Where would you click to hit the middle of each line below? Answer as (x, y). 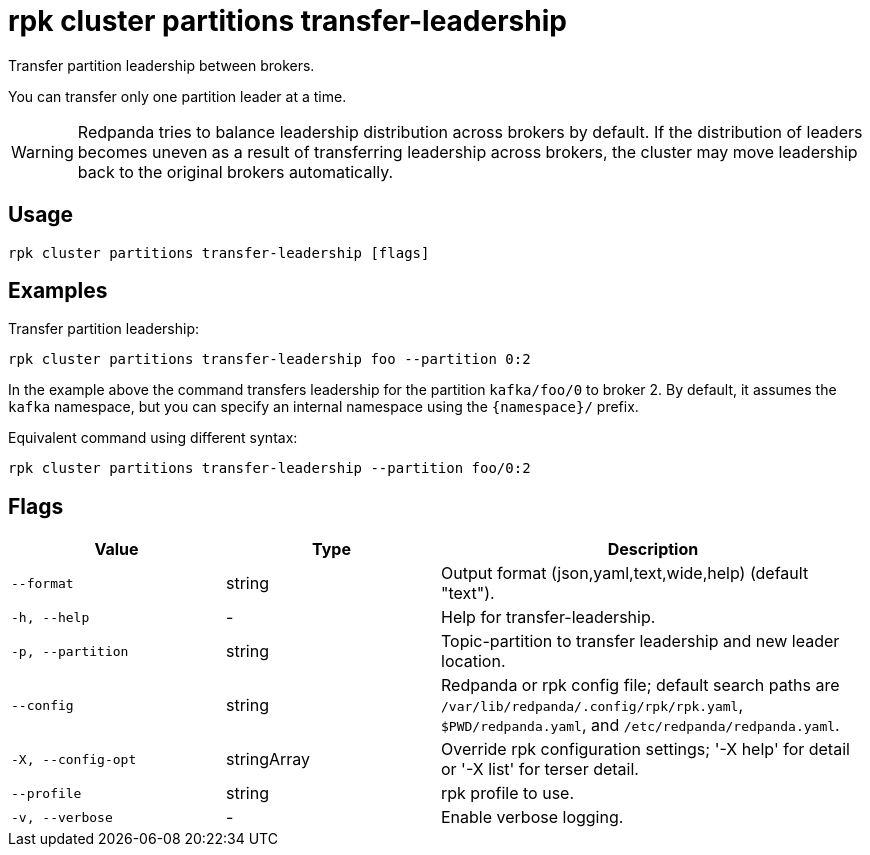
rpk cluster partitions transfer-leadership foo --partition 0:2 (269, 359)
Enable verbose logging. (532, 817)
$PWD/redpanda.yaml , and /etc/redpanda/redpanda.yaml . (640, 725)
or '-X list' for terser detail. (540, 769)
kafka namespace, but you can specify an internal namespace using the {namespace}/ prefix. (323, 407)
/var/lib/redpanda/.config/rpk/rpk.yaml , (592, 705)
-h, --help (50, 617)
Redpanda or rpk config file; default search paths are (640, 685)
